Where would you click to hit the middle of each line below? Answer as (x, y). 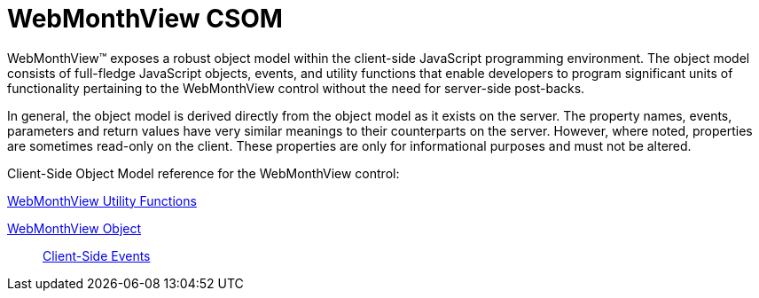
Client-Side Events (97, 255)
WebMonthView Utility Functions (102, 200)
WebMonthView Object (74, 228)
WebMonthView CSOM (145, 19)
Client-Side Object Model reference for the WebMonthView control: (203, 173)
